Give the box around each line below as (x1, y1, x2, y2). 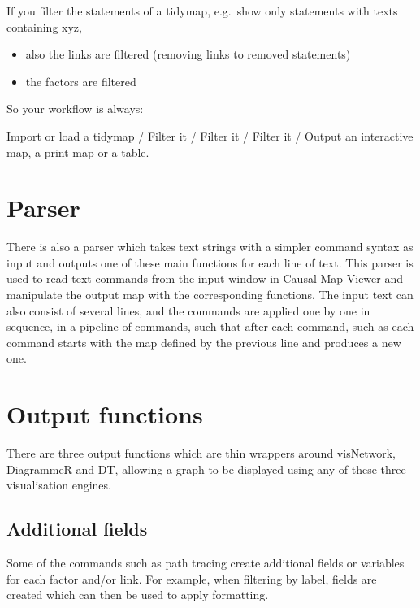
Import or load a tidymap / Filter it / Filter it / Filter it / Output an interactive (6, 127, 414, 144)
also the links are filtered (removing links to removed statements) (25, 46, 351, 63)
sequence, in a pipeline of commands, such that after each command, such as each (6, 318, 414, 335)
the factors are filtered (25, 72, 136, 89)
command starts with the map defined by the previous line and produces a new (6, 333, 401, 350)
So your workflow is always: (6, 100, 144, 117)
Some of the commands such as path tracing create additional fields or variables (6, 554, 405, 571)
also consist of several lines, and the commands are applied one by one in (6, 302, 370, 319)
